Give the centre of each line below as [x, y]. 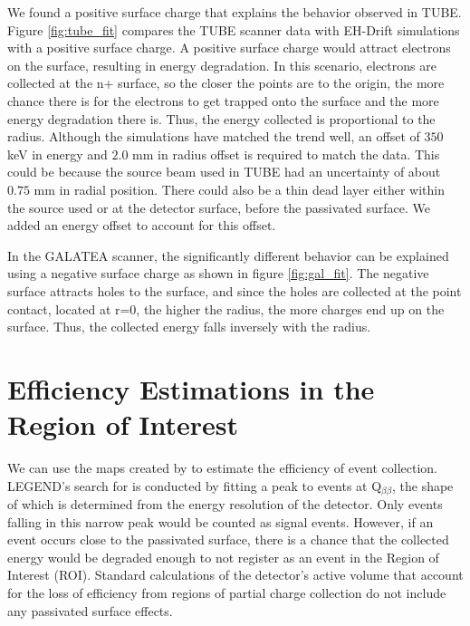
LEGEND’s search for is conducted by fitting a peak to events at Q [195, 485]
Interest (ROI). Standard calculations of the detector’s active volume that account [235, 575]
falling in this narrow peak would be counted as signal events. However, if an [221, 521]
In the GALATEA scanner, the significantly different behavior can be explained [228, 255]
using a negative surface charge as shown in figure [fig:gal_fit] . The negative [218, 273]
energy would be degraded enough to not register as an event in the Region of [223, 557]
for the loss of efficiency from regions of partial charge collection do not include [227, 593]
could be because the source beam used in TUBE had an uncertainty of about [224, 172]
